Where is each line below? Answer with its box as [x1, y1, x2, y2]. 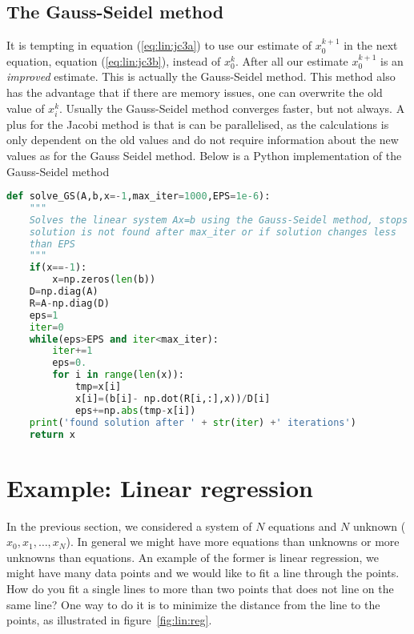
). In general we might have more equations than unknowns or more [66, 533, 400, 550]
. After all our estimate [235, 52, 348, 69]
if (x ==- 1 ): [29, 262, 87, 274]
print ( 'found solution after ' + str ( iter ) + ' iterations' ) [29, 416, 356, 428]
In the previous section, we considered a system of [6, 517, 252, 534]
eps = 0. [52, 357, 87, 369]
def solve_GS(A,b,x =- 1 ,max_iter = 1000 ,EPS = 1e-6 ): [6, 191, 271, 203]
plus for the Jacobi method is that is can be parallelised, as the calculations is [6, 115, 389, 132]
